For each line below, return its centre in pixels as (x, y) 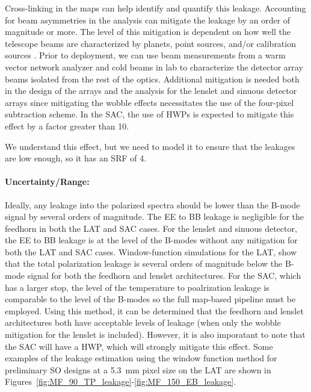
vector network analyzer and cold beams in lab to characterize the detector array (154, 67)
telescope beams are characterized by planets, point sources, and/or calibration (150, 43)
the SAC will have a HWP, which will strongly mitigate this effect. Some (139, 346)
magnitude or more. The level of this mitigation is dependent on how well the (148, 32)
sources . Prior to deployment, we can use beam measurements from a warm (145, 55)
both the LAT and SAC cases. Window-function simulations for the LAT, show (151, 251)
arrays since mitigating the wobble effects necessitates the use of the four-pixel (149, 102)
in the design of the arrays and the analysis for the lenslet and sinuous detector (151, 91)
